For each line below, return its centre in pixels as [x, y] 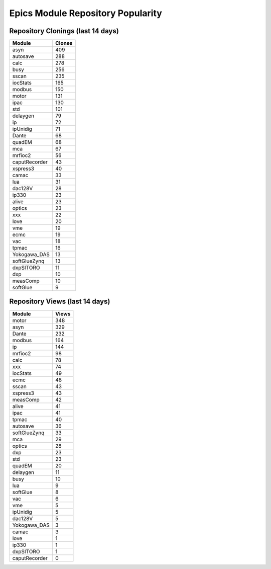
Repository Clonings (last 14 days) [64, 31]
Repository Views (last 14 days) [60, 302]
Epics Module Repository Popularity [86, 13]
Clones [64, 43]
